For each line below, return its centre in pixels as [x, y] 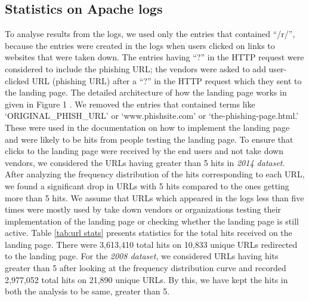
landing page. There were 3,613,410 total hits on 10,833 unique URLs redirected [151, 244]
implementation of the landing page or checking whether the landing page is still [152, 221]
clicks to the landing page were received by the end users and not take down [144, 151]
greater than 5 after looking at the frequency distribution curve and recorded [146, 268]
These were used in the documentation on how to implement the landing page [147, 127]
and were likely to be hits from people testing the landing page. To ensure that [149, 139]
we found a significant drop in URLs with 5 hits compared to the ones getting [147, 185]
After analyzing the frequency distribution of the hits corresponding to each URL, [155, 174]
